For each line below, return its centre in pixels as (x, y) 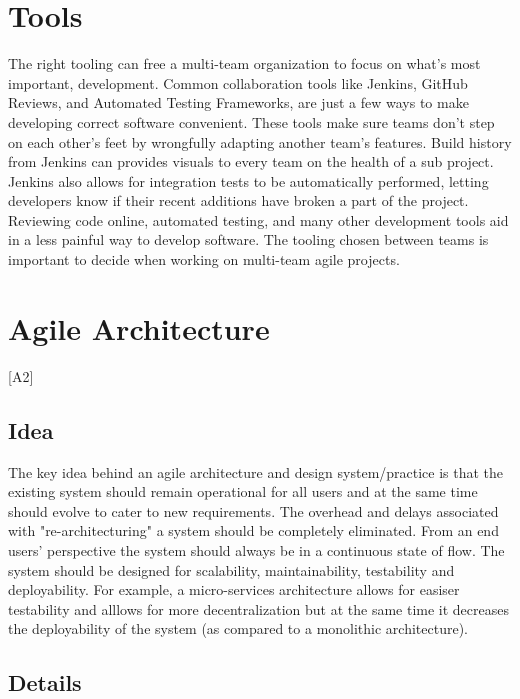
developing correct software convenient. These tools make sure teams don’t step (251, 121)
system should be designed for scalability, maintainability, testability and (231, 569)
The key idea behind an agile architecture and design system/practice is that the (256, 471)
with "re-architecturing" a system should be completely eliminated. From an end (253, 530)
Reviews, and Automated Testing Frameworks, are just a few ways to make (238, 102)
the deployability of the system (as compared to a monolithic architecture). (238, 628)
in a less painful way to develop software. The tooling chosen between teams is (248, 239)
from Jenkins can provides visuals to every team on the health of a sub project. (251, 161)
